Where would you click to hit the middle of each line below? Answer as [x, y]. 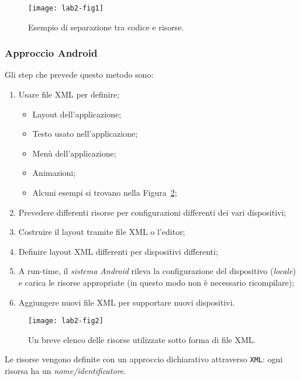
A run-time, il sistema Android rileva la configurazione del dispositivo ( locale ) [157, 271]
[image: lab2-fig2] [66, 321]
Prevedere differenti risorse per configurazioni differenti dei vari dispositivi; [152, 212]
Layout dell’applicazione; [77, 114]
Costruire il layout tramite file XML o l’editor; [102, 232]
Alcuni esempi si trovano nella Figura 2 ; [105, 193]
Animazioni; [54, 173]
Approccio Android [51, 53]
